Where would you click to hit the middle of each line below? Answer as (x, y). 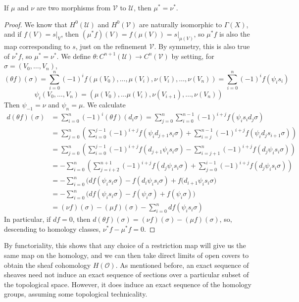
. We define (74, 56)
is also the (235, 34)
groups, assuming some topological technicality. (76, 294)
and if (13, 34)
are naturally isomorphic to (181, 24)
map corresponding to (37, 46)
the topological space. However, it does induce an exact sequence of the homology (128, 284)
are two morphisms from (74, 7)
